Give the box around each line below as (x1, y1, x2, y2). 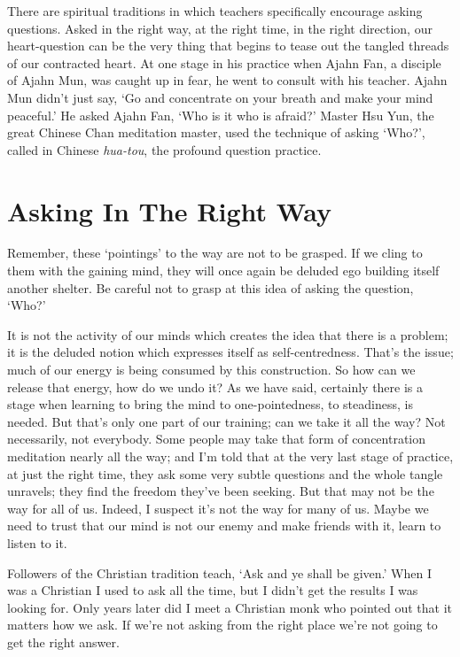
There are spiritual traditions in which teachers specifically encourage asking (7, 2, 423, 19)
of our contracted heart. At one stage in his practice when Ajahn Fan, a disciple (7, 53, 441, 72)
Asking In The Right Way (7, 192, 332, 228)
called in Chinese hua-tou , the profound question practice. (7, 140, 322, 158)
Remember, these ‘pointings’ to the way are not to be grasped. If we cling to (7, 243, 423, 262)
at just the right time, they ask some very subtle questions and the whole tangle (7, 464, 443, 483)
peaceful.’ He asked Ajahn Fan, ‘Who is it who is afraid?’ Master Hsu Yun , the (7, 105, 434, 124)
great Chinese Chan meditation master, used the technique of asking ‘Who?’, (7, 123, 425, 142)
